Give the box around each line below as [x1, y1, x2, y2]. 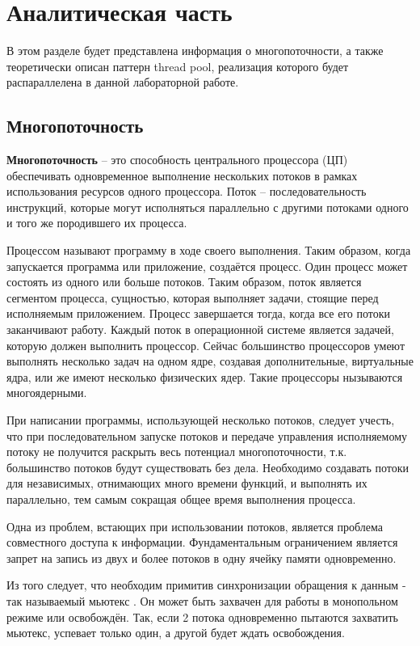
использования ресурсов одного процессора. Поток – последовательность [6, 183, 367, 200]
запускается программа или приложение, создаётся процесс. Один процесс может [6, 257, 408, 274]
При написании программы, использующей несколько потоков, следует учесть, [6, 412, 395, 429]
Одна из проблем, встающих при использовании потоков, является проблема [6, 517, 383, 534]
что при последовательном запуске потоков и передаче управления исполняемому [6, 427, 408, 444]
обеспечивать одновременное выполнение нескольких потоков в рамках [6, 167, 358, 184]
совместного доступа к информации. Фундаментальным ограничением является [6, 534, 398, 551]
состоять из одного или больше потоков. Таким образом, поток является [6, 273, 362, 290]
